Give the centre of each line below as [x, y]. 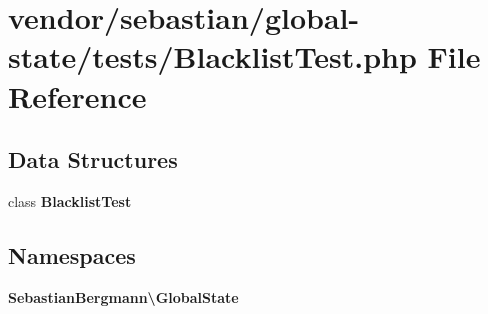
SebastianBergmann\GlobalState [123, 296]
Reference [77, 95]
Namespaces [72, 254]
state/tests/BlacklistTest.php [212, 56]
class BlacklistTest [70, 200]
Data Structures [93, 159]
